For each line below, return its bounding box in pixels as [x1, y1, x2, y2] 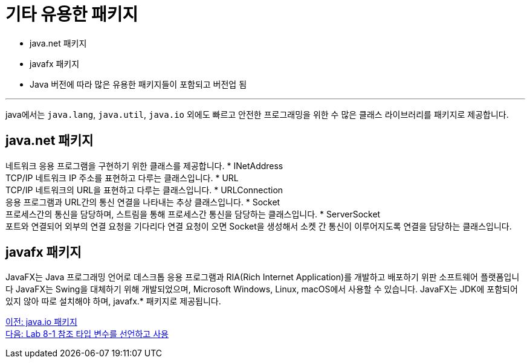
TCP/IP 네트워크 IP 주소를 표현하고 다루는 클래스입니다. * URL [5, 172, 239, 183]
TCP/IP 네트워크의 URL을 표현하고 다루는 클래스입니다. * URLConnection [5, 184, 283, 195]
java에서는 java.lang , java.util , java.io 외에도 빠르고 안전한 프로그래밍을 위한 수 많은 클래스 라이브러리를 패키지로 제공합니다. [5, 109, 509, 120]
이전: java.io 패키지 [5, 316, 77, 327]
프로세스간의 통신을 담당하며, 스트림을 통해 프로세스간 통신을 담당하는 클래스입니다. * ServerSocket [5, 208, 381, 219]
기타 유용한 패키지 [5, 4, 138, 25]
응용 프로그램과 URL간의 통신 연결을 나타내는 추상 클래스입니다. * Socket [5, 196, 280, 207]
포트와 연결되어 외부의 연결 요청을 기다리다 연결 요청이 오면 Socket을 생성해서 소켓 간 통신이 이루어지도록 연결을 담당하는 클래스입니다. [5, 220, 512, 231]
